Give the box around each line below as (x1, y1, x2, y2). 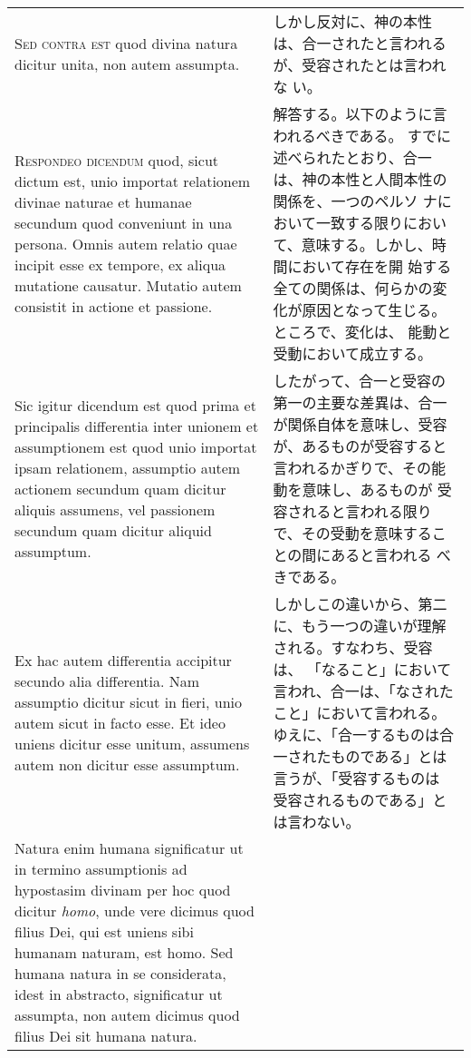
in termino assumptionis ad (14, 858, 187, 879)
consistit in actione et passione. (14, 296, 213, 317)
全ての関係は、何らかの (273, 278, 433, 299)
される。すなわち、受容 (273, 637, 433, 658)
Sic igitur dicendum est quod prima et (14, 395, 256, 416)
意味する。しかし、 (301, 234, 432, 255)
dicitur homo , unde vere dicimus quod (14, 900, 255, 921)
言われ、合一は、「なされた (273, 681, 454, 701)
